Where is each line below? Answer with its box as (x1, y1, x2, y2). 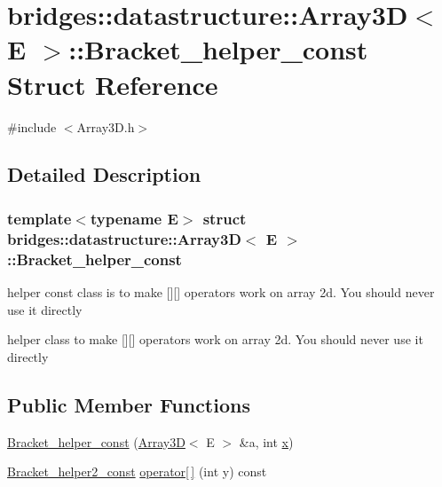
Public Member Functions (7, 390, 250, 418)
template (7, 207, 72, 229)
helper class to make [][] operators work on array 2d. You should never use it (7, 330, 423, 349)
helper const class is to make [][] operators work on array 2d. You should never (7, 282, 435, 301)
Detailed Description (7, 161, 201, 188)
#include (7, 117, 57, 136)
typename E (90, 207, 178, 229)
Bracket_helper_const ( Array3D (7, 432, 185, 451)
